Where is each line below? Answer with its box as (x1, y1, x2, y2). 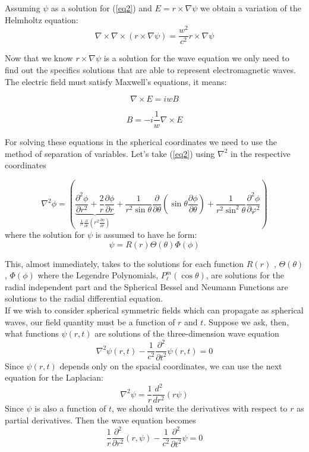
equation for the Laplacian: (5, 371, 103, 384)
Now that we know (5, 52, 73, 64)
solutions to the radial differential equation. (5, 292, 163, 305)
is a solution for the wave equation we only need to (103, 52, 289, 64)
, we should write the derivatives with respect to (112, 402, 288, 415)
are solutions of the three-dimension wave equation (94, 327, 279, 340)
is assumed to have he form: (95, 228, 197, 241)
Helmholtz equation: (5, 13, 78, 26)
